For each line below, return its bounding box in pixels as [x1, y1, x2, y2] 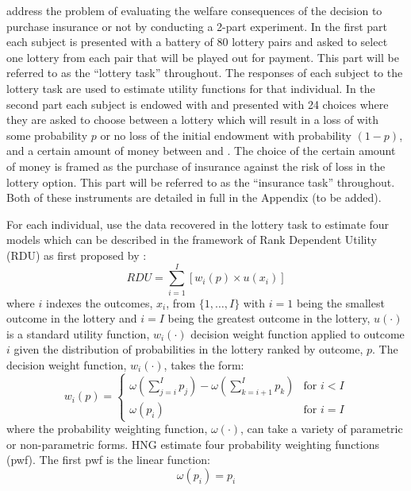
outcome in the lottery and [6, 310, 137, 327]
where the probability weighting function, [6, 420, 208, 437]
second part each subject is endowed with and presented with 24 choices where [6, 95, 389, 112]
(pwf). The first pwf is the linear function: [6, 451, 210, 468]
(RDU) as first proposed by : [6, 246, 147, 263]
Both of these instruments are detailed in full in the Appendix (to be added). [6, 189, 382, 206]
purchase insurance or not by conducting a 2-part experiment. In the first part [6, 17, 388, 34]
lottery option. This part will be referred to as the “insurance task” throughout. [6, 173, 395, 190]
